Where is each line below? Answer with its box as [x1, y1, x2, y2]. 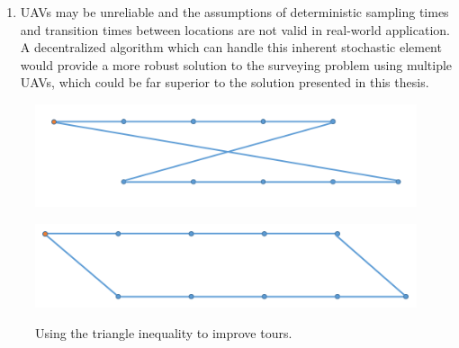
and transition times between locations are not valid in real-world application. [20, 20, 450, 39]
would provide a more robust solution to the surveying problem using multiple [20, 55, 453, 74]
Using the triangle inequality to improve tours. [35, 324, 292, 343]
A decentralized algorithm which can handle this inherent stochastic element [20, 38, 442, 57]
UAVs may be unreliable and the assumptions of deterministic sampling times [20, 3, 449, 21]
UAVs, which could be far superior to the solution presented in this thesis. [20, 73, 429, 92]
